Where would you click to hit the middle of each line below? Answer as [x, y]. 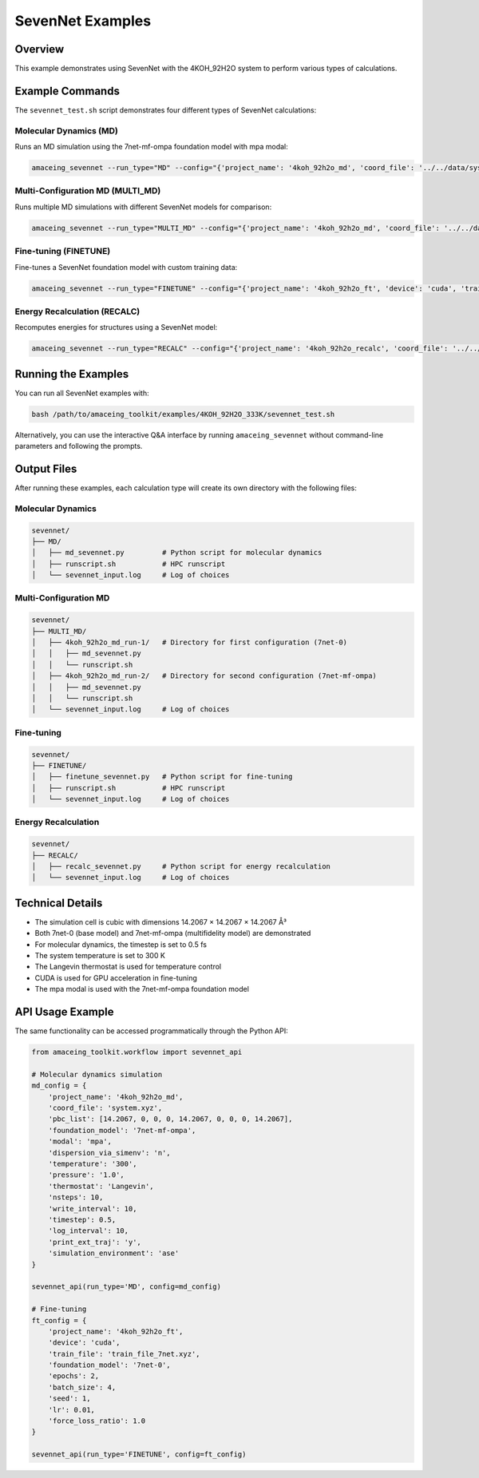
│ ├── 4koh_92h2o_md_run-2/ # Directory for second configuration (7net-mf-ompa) [204, 676]
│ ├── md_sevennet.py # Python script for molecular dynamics [177, 553]
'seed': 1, [69, 1399]
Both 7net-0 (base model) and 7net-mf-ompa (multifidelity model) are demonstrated [173, 933]
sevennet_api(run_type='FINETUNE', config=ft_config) [139, 1454]
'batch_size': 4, [82, 1387]
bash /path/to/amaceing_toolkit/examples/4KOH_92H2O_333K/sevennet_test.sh [183, 414]
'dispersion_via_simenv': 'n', [109, 1153]
